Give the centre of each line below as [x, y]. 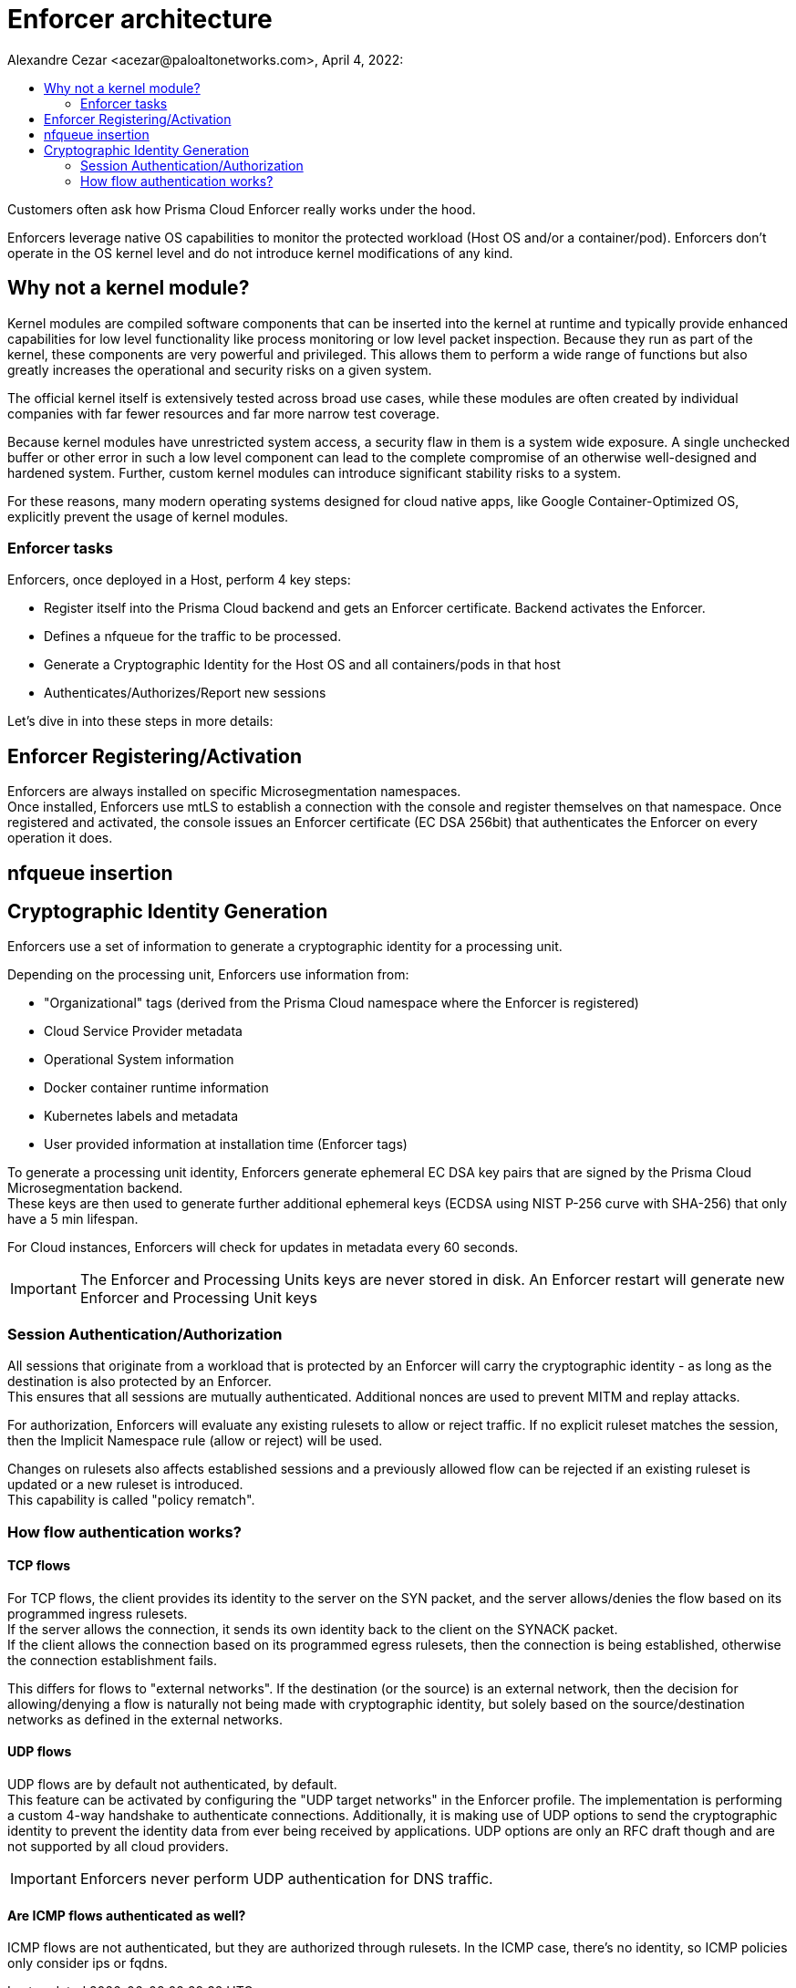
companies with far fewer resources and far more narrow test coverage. [224, 413]
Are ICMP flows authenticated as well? [127, 1915]
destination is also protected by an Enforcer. [140, 1382]
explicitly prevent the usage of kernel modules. [148, 516]
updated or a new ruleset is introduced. [125, 1485]
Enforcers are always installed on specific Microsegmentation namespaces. [234, 792]
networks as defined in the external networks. [145, 1719]
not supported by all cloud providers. [118, 1847]
